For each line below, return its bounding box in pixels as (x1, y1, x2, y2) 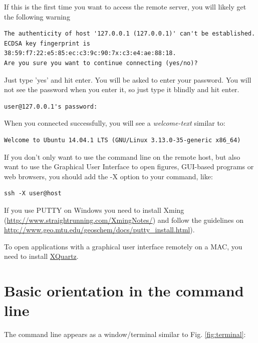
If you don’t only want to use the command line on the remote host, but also (4, 151, 240, 162)
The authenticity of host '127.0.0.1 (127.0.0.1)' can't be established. (4, 30, 255, 38)
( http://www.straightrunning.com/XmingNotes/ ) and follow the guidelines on (4, 214, 243, 225)
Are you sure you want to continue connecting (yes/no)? (4, 59, 198, 67)
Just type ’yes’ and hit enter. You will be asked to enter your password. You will (4, 74, 251, 85)
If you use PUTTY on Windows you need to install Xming (4, 204, 184, 215)
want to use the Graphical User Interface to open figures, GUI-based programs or (4, 161, 254, 172)
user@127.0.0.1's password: (4, 103, 98, 110)
